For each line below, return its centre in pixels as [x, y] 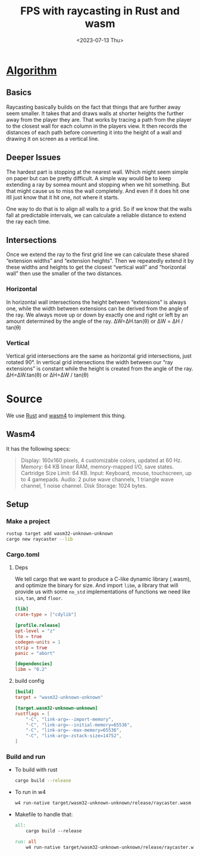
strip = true [31, 648]
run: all [26, 842]
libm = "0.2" [31, 670]
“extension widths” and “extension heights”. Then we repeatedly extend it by [100, 261]
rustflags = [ [32, 714]
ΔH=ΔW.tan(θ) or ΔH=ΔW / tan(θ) [48, 375]
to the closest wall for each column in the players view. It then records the [97, 126]
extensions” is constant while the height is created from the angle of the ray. [100, 368]
